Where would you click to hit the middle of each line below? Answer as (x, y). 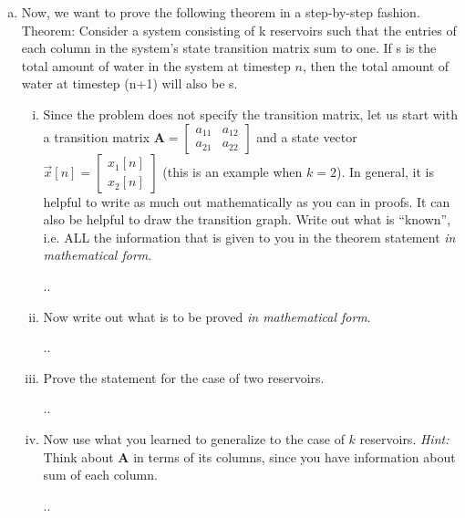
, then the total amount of (376, 65)
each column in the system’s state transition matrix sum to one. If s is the (229, 48)
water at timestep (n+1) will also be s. (129, 83)
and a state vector (307, 136)
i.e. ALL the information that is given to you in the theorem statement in (249, 237)
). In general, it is (385, 171)
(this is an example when (232, 171)
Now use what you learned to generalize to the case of (194, 438)
